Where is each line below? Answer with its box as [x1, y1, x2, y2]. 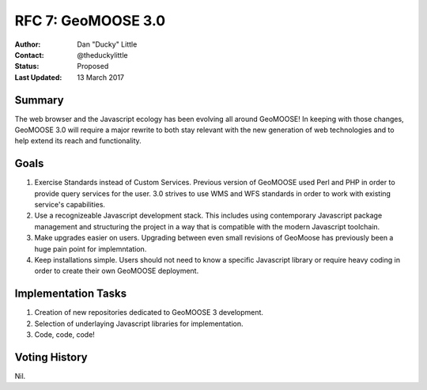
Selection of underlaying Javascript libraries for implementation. [34, 319, 244, 328]
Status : [14, 62, 40, 71]
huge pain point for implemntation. [34, 244, 147, 253]
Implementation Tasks [14, 287, 127, 301]
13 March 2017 [77, 72, 125, 82]
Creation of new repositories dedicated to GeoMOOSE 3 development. [34, 308, 264, 317]
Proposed [77, 62, 109, 71]
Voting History [14, 350, 88, 364]
